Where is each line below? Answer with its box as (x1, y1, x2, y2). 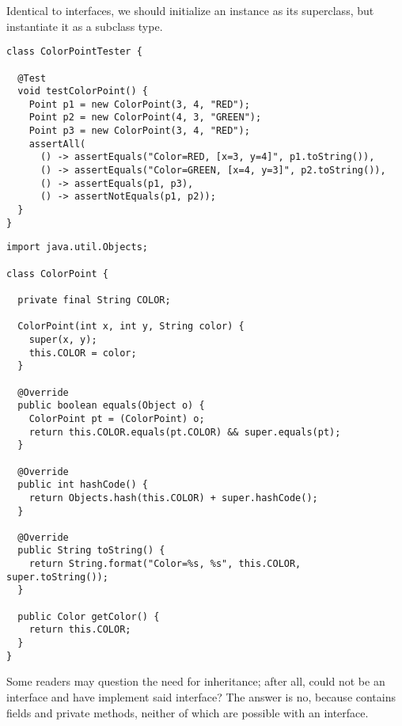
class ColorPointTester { (6, 46, 142, 58)
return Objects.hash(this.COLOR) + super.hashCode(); (28, 492, 318, 504)
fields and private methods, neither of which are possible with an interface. (6, 704, 369, 720)
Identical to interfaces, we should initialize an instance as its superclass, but (6, 2, 374, 18)
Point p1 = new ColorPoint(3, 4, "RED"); (28, 98, 250, 110)
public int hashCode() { (17, 479, 148, 491)
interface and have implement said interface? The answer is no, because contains (6, 688, 396, 705)
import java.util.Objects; (6, 241, 148, 253)
